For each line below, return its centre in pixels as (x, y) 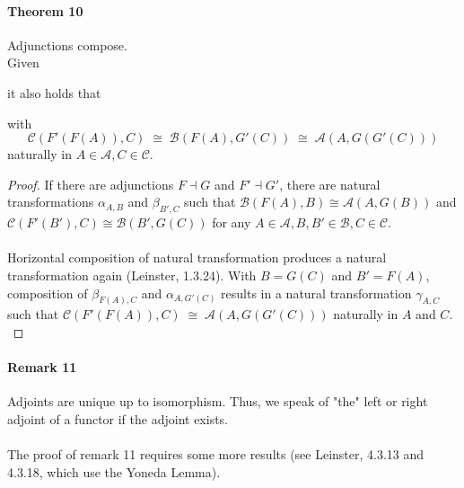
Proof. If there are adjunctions (91, 184)
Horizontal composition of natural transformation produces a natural (197, 257)
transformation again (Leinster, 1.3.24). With (132, 275)
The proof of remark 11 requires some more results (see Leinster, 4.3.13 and (216, 454)
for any (232, 222)
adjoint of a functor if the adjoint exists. (118, 418)
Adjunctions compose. (67, 44)
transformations (51, 202)
